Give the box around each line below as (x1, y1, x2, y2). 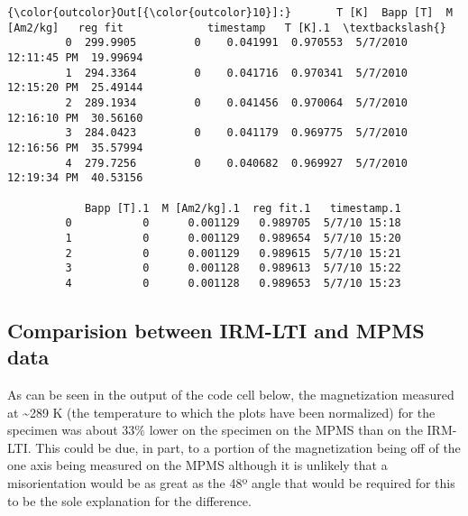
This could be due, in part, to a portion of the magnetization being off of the (35, 438, 461, 456)
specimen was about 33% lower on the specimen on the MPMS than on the (7, 420, 423, 439)
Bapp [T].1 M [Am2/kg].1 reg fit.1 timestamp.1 (84, 201, 401, 215)
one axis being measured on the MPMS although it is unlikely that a (7, 456, 388, 475)
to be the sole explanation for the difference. (7, 491, 252, 510)
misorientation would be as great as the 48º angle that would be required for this (7, 474, 455, 493)
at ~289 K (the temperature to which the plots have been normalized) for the (7, 402, 436, 421)
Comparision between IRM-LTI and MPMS (7, 316, 425, 344)
